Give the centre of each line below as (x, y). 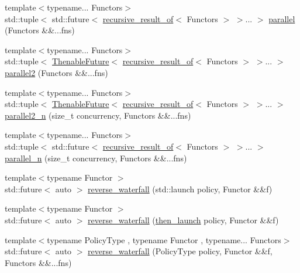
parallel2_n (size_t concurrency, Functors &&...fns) (98, 115)
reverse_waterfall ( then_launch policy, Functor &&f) (183, 220)
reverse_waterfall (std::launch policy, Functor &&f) (180, 189)
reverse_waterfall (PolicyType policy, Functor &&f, (180, 251)
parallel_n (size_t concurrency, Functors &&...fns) (96, 158)
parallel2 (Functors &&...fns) (56, 72)
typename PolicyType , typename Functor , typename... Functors (164, 239)
